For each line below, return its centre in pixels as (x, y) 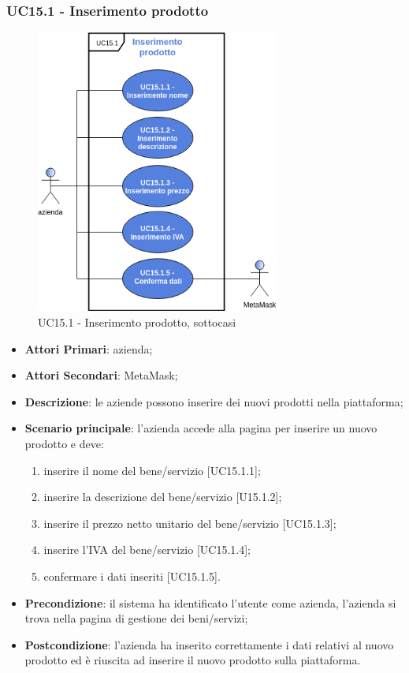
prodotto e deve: (64, 444)
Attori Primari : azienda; (89, 348)
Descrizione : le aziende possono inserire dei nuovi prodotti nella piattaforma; (214, 401)
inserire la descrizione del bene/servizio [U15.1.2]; (163, 497)
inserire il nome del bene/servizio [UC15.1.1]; (152, 470)
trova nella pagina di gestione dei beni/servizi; (136, 618)
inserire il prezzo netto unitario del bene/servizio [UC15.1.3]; (190, 523)
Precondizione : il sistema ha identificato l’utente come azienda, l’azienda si (210, 602)
